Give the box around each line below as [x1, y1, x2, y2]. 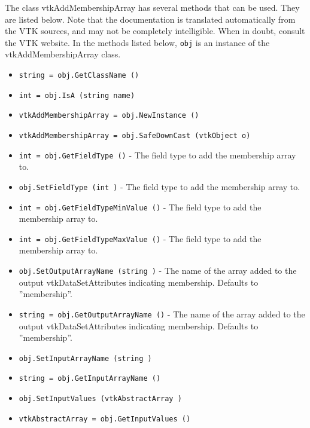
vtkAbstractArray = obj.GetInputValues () [19, 414, 191, 423]
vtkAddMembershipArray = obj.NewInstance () [19, 111, 199, 120]
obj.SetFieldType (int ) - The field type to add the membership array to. [19, 180, 300, 192]
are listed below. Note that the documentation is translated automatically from [5, 13, 296, 25]
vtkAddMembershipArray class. [5, 48, 121, 60]
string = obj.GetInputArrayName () [19, 374, 161, 383]
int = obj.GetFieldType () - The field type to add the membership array [19, 148, 296, 161]
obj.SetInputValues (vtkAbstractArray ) [19, 395, 182, 403]
